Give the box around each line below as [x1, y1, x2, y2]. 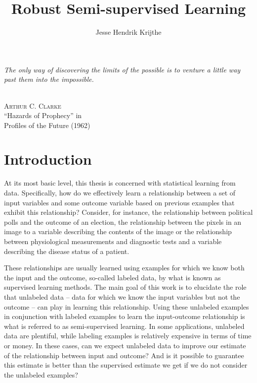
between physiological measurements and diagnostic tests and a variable [4, 236, 222, 246]
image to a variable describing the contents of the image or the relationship [4, 226, 232, 237]
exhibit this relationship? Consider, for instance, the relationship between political [4, 207, 253, 217]
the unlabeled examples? [4, 369, 78, 380]
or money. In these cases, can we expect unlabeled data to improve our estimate [4, 340, 246, 350]
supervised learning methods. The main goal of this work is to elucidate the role [4, 282, 247, 292]
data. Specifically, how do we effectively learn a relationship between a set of [4, 188, 236, 197]
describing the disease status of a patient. [4, 246, 129, 256]
